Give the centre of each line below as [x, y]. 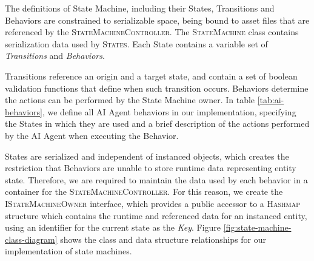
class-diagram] [31, 239]
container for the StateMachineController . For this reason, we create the [144, 192]
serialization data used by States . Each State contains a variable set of [136, 43]
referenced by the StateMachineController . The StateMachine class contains [152, 32]
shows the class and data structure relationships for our [163, 239]
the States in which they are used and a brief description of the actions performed [157, 124]
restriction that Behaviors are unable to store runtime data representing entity [151, 168]
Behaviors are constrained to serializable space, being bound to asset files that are [157, 20]
